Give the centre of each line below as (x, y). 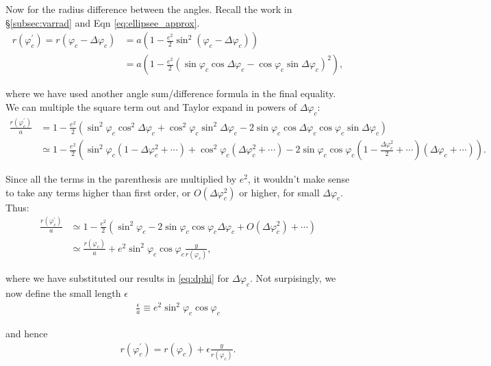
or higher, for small (279, 192)
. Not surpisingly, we (293, 278)
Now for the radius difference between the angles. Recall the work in (149, 9)
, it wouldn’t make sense (299, 179)
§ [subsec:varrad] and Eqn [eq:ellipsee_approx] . (103, 22)
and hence (27, 333)
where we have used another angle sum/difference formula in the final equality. (171, 93)
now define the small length (63, 293)
